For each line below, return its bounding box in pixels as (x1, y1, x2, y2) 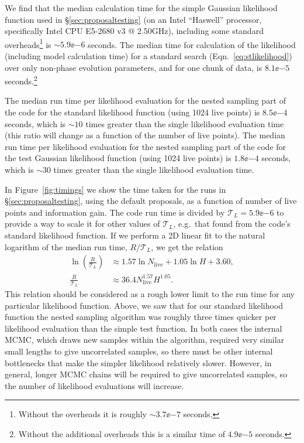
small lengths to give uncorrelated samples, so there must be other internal (5, 345, 273, 357)
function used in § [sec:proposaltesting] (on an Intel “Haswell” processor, (5, 13, 262, 25)
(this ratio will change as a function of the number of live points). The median (5, 129, 285, 141)
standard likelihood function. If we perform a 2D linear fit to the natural (5, 229, 265, 241)
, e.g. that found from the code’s (173, 217, 291, 230)
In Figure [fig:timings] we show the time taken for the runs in (5, 183, 226, 195)
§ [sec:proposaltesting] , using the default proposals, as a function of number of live (5, 195, 297, 207)
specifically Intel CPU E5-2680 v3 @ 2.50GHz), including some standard (5, 25, 264, 37)
